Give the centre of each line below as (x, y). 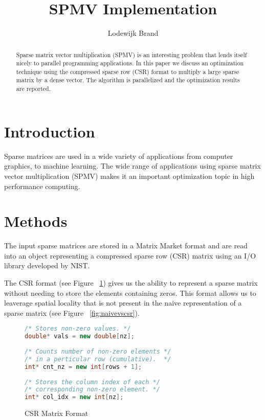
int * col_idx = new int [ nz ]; (74, 397)
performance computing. (42, 186)
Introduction (50, 131)
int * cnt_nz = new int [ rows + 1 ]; (83, 367)
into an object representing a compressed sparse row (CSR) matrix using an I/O (130, 255)
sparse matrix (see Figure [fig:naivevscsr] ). (72, 312)
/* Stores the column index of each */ (92, 382)
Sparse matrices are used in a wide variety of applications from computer (119, 156)
